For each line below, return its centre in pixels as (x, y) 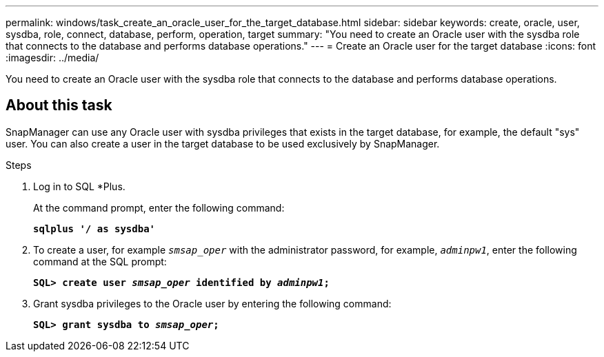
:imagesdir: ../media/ (52, 58)
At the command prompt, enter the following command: (159, 207)
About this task (59, 105)
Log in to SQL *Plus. (79, 186)
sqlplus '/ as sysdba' (94, 228)
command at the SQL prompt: (100, 261)
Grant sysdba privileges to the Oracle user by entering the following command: (212, 303)
